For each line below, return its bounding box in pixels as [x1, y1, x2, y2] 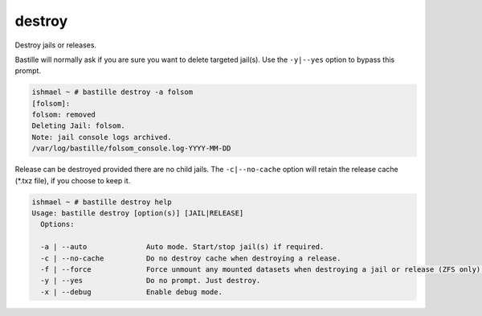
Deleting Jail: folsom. [31, 121, 126, 130]
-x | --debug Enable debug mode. [40, 287, 223, 297]
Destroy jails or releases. [14, 40, 96, 50]
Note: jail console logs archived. [31, 133, 172, 142]
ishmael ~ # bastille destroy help [31, 197, 172, 207]
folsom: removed [31, 110, 96, 120]
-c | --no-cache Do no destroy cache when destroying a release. [40, 253, 341, 263]
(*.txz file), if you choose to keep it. [14, 175, 131, 185]
